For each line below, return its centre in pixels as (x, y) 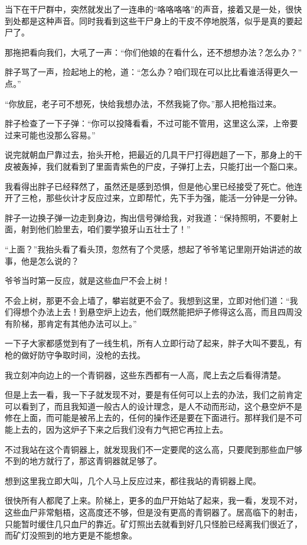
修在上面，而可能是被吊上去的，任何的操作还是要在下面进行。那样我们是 (145, 418)
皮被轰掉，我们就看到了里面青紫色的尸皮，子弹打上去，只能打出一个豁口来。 (153, 166)
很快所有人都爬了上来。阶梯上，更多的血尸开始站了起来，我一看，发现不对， (153, 500)
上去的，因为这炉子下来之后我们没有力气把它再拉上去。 (120, 429)
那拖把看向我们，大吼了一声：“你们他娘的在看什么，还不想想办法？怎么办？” (153, 52)
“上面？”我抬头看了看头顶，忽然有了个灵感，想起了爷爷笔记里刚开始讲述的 (149, 249)
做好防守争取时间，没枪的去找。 (83, 355)
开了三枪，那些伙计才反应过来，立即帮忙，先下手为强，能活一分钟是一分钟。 (153, 198)
